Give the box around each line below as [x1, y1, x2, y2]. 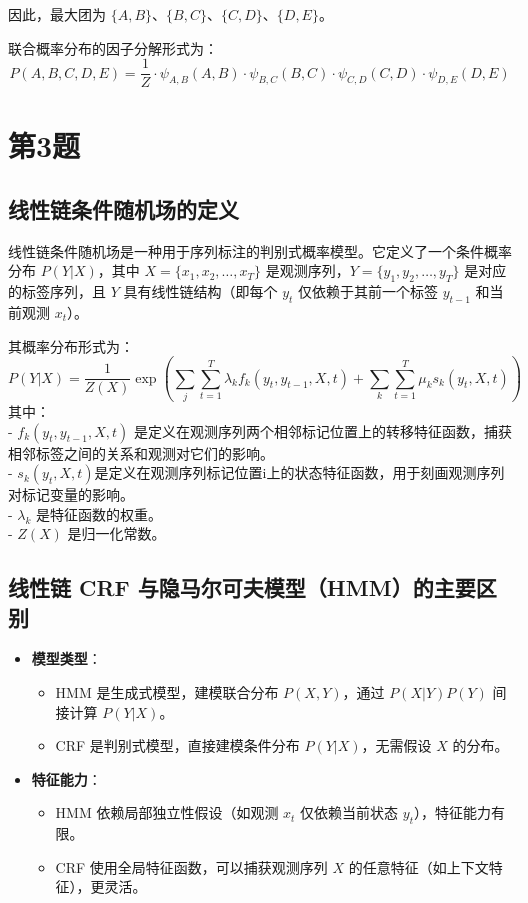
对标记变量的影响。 [8, 484, 134, 505]
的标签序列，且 [8, 281, 106, 302]
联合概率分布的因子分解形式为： [8, 37, 218, 58]
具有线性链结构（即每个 [123, 281, 278, 302]
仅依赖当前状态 [300, 802, 399, 823]
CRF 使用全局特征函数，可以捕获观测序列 [55, 856, 328, 877]
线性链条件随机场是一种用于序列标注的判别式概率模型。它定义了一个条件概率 [8, 240, 512, 261]
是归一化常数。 [67, 523, 166, 544]
